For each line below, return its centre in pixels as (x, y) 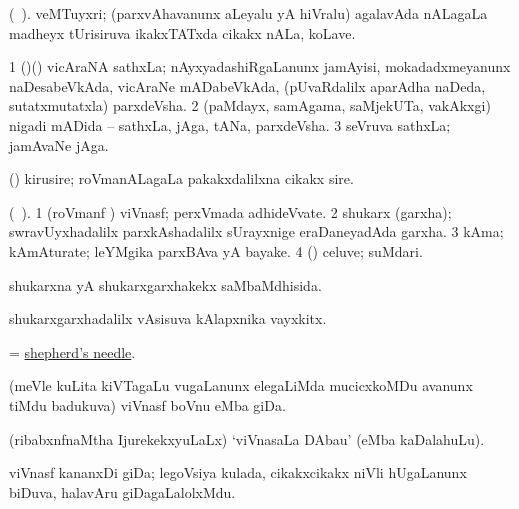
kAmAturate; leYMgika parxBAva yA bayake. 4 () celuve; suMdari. (216, 250)
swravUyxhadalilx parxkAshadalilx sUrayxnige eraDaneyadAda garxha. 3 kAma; (256, 231)
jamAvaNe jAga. (59, 144)
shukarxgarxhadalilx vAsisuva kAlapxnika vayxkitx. (168, 318)
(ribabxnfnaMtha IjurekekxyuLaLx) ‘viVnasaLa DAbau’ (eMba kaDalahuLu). (247, 438)
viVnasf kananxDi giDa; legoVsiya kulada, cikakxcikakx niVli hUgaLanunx (238, 472)
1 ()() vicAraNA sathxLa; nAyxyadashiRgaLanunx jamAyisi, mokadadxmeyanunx (260, 66)
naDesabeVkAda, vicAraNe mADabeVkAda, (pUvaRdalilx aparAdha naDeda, (247, 85)
